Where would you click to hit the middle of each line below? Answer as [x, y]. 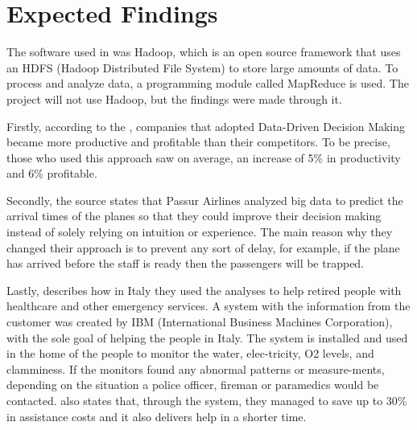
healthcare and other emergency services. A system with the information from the [208, 306]
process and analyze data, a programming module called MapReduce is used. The [208, 83]
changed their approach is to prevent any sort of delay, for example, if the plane [203, 247]
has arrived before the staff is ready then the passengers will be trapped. [186, 263]
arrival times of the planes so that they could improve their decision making [194, 216]
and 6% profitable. [52, 173]
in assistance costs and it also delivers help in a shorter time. [157, 416]
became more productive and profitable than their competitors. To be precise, [198, 142]
